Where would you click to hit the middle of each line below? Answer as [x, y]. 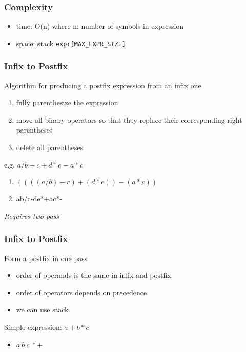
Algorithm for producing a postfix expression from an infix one [103, 85]
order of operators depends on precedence [81, 292]
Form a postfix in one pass [46, 258]
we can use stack [42, 310]
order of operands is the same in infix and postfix [94, 275]
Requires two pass [32, 216]
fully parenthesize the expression [67, 103]
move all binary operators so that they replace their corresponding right [129, 119]
